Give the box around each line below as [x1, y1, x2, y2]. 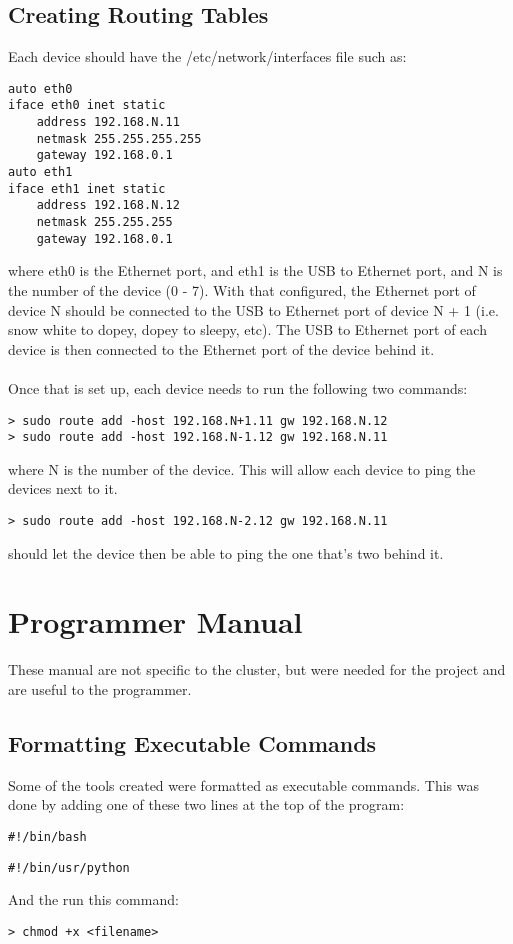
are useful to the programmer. [8, 678, 192, 699]
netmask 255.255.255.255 [36, 131, 202, 146]
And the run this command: [8, 889, 179, 910]
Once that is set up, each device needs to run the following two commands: [8, 377, 468, 398]
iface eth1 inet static [8, 181, 166, 196]
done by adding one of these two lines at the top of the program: [8, 794, 405, 815]
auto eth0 [8, 81, 73, 96]
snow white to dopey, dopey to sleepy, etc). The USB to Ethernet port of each [8, 319, 487, 340]
